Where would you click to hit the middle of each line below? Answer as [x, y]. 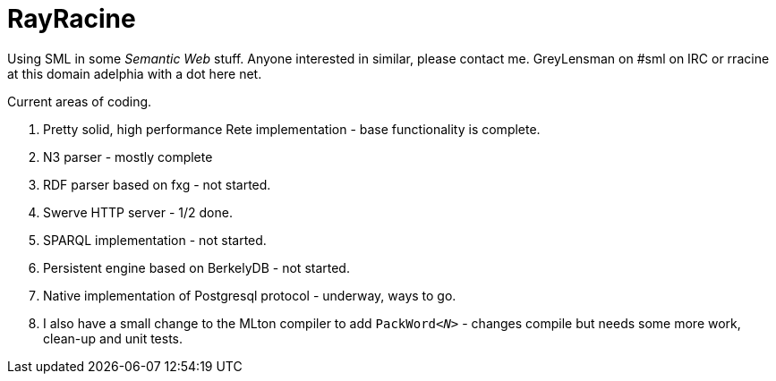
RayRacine [72, 19]
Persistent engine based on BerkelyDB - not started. [196, 267]
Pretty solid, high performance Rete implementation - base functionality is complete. [292, 129]
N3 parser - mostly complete [128, 157]
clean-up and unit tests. [113, 338]
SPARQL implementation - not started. [155, 240]
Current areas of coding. [80, 101]
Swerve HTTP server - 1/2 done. [138, 212]
